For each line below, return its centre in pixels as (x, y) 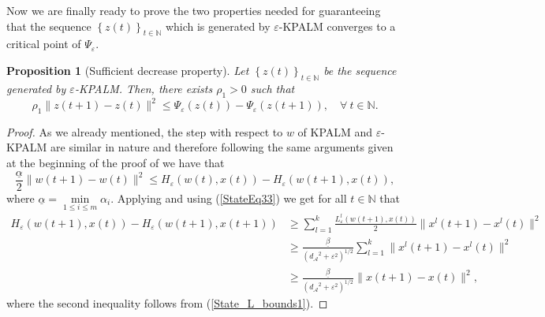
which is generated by (218, 26)
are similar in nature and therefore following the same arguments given (222, 147)
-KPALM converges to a (337, 26)
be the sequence (360, 70)
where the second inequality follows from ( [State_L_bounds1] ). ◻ (167, 303)
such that (272, 88)
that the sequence (49, 26)
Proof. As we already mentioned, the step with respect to (145, 131)
